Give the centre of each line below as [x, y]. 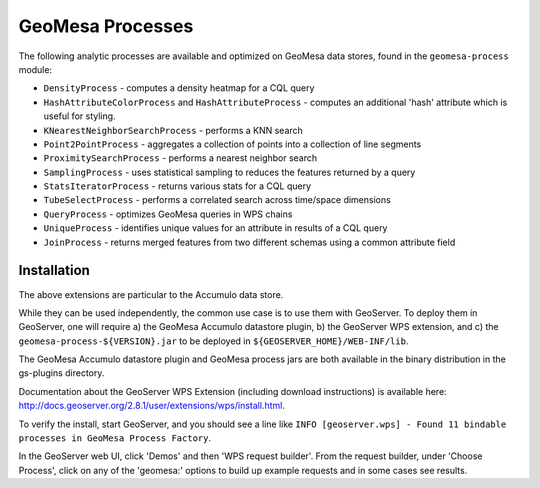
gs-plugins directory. [61, 373]
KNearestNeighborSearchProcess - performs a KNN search [173, 130]
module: [35, 69]
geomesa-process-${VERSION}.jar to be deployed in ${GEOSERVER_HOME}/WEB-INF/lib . [213, 341]
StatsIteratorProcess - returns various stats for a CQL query [177, 186]
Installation [54, 270]
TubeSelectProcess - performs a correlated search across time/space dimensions [217, 200]
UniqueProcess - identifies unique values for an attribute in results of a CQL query [215, 228]
